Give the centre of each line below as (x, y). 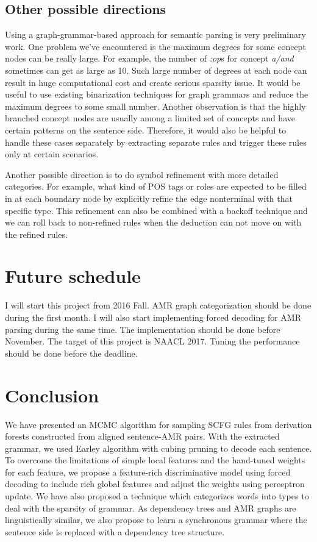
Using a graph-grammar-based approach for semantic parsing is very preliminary (155, 34)
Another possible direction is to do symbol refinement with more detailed (142, 174)
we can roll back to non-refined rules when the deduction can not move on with (153, 222)
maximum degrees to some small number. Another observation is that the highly (155, 106)
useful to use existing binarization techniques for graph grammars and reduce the (157, 94)
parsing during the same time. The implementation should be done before (143, 329)
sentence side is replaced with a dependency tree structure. (115, 531)
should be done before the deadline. (71, 353)
